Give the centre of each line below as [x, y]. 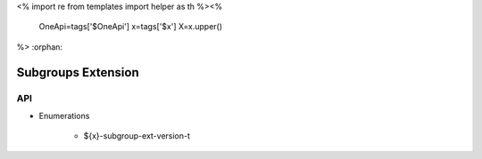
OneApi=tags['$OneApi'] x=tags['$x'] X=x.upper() [131, 27]
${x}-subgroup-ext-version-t [137, 136]
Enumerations [64, 115]
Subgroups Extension [78, 72]
